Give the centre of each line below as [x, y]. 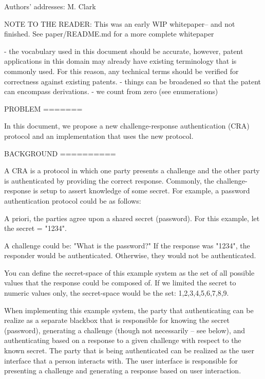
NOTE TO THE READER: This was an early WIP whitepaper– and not [120, 23]
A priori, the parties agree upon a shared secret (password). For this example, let [132, 218]
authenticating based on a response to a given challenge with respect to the [123, 340]
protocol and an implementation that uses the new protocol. [99, 136]
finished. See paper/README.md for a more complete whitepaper [109, 34]
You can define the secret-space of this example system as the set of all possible [129, 272]
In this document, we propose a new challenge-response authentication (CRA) [127, 126]
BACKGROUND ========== [60, 153]
